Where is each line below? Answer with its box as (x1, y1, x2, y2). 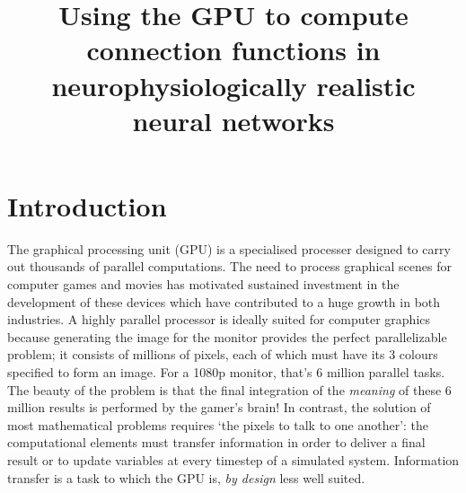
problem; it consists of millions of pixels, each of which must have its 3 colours (7, 345, 438, 364)
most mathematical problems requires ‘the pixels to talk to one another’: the (7, 415, 429, 434)
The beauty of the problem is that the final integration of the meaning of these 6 (7, 380, 452, 399)
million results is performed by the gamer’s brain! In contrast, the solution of (7, 398, 431, 417)
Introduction (7, 187, 167, 224)
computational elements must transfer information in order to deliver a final (7, 433, 426, 452)
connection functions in (86, 31, 381, 68)
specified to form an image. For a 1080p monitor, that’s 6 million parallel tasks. (7, 363, 445, 382)
